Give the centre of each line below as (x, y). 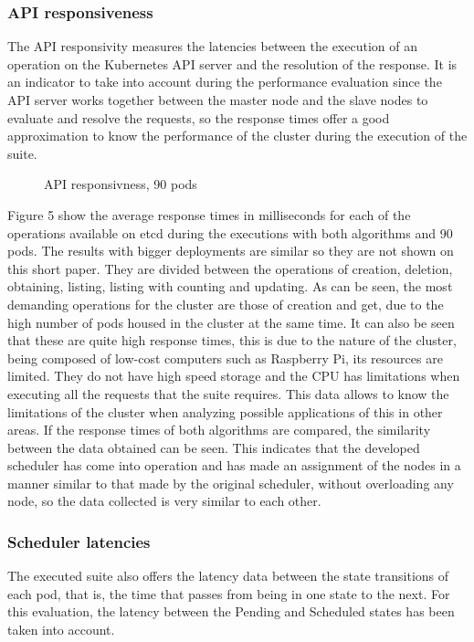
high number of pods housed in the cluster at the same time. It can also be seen (231, 322)
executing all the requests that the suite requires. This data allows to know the (228, 393)
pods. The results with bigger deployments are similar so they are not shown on (231, 251)
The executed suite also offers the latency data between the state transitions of (228, 576)
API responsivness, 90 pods (121, 184)
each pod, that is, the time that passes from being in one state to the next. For (229, 593)
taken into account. (61, 630)
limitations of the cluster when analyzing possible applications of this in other (225, 411)
